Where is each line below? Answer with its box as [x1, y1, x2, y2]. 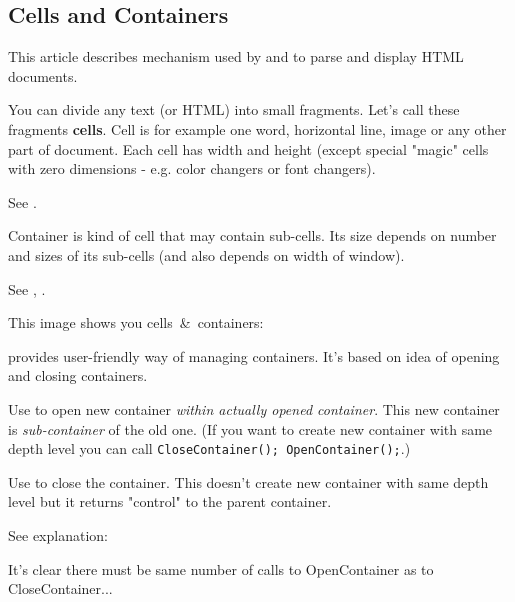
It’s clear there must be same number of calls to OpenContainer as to [8, 558, 434, 579]
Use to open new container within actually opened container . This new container [8, 398, 500, 419]
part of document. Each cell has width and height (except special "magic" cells [8, 138, 489, 159]
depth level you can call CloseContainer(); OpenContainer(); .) [8, 438, 411, 459]
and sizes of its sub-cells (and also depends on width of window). [8, 244, 405, 265]
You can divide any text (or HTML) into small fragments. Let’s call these [8, 99, 460, 120]
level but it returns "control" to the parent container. [8, 491, 332, 512]
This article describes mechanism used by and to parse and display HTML [8, 46, 464, 67]
